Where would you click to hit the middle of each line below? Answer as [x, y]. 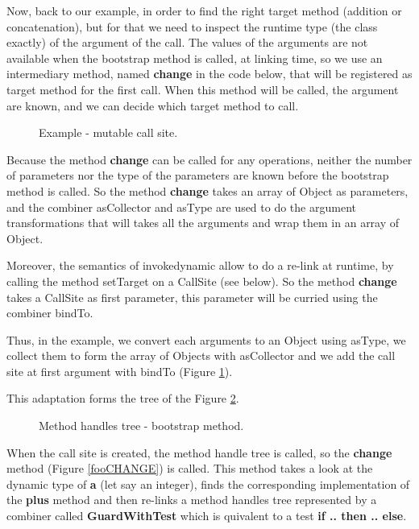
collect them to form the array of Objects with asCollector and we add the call [201, 355]
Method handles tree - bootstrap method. [141, 426]
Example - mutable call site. [108, 132]
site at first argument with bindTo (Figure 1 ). [120, 371]
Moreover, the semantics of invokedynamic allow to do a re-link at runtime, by [200, 265]
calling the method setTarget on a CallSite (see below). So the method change [202, 281]
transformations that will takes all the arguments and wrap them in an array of [203, 223]
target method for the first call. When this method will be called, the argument [203, 89]
